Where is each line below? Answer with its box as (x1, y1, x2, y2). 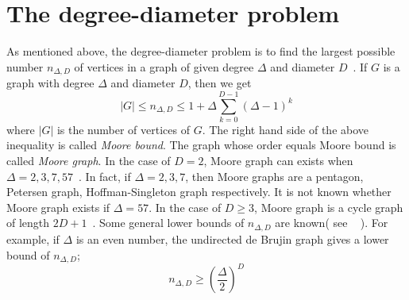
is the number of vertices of (56, 121, 190, 137)
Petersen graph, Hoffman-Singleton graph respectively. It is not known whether (6, 183, 392, 200)
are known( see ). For (275, 214, 388, 231)
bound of (6, 246, 50, 263)
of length (6, 214, 50, 231)
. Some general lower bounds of (92, 214, 245, 231)
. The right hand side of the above (202, 121, 369, 137)
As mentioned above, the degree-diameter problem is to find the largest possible (6, 43, 395, 60)
